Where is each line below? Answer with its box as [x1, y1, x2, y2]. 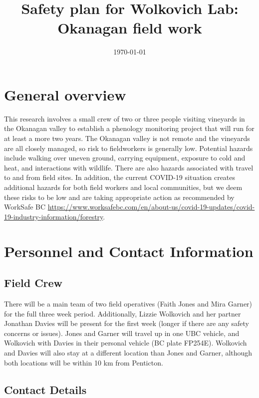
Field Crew [4, 275, 63, 290]
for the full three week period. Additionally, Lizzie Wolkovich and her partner [4, 308, 241, 318]
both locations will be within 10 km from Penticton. [4, 357, 163, 367]
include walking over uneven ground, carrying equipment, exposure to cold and [4, 152, 246, 163]
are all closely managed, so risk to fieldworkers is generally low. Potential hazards [4, 142, 253, 153]
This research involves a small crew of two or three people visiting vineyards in [4, 113, 245, 123]
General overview [4, 84, 126, 104]
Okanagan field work [57, 17, 202, 38]
